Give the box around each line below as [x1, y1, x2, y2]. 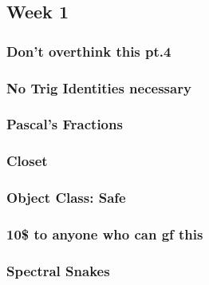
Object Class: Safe [6, 188, 126, 208]
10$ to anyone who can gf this [6, 224, 203, 243]
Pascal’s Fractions [6, 114, 123, 134]
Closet [6, 151, 48, 171]
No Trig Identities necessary [6, 77, 191, 97]
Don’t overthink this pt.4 [6, 41, 172, 61]
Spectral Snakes [6, 260, 110, 280]
